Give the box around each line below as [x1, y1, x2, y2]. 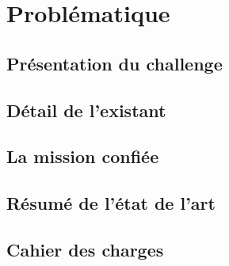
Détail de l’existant [6, 97, 166, 122]
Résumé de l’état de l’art [6, 191, 216, 215]
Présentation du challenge [6, 51, 223, 75]
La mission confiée [6, 144, 159, 169]
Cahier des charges [6, 237, 164, 261]
